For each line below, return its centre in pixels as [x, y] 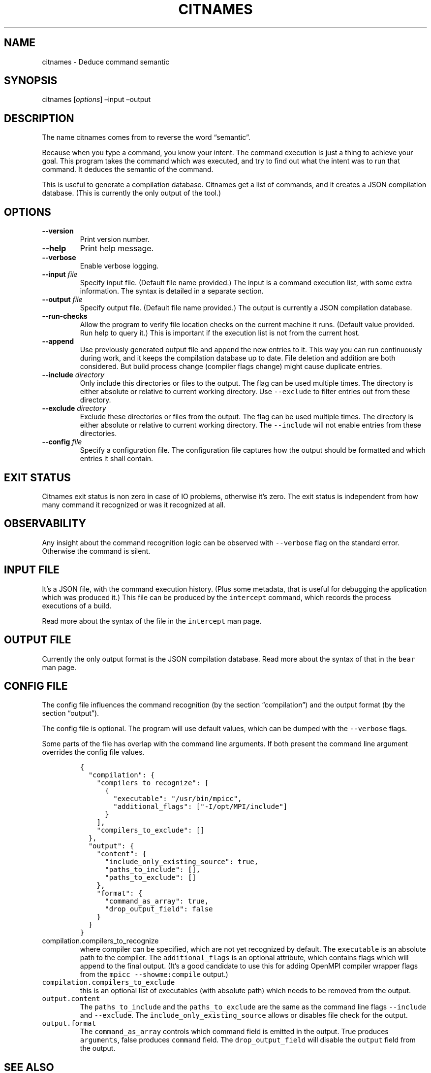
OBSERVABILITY [45, 524]
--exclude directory [74, 408]
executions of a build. [77, 605]
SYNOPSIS [31, 81]
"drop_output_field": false [159, 909]
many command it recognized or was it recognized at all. [134, 504]
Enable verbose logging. [119, 266]
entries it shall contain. [117, 459]
